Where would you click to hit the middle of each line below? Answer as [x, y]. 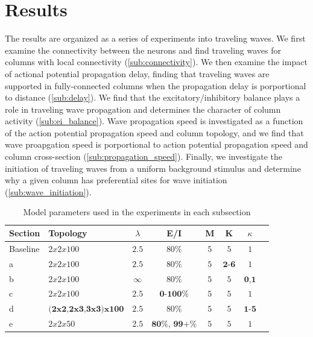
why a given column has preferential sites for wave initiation [116, 180]
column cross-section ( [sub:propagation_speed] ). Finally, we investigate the [144, 156]
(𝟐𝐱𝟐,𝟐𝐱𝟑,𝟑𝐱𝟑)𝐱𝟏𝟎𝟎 [86, 310]
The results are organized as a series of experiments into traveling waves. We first [155, 38]
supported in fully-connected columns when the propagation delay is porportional [156, 85]
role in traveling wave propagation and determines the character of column [143, 109]
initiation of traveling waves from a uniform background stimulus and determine [153, 168]
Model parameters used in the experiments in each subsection [137, 212]
